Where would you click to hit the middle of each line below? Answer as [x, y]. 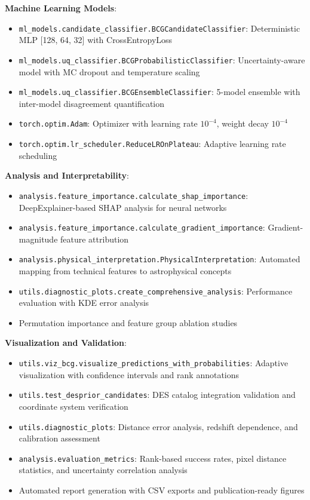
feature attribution [95, 239]
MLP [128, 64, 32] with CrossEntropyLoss [96, 40]
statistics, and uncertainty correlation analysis [103, 470]
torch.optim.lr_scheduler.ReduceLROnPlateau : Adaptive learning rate [152, 143]
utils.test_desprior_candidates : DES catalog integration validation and [157, 395]
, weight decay [243, 123]
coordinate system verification [73, 406]
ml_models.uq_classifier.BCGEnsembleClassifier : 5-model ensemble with [159, 92]
